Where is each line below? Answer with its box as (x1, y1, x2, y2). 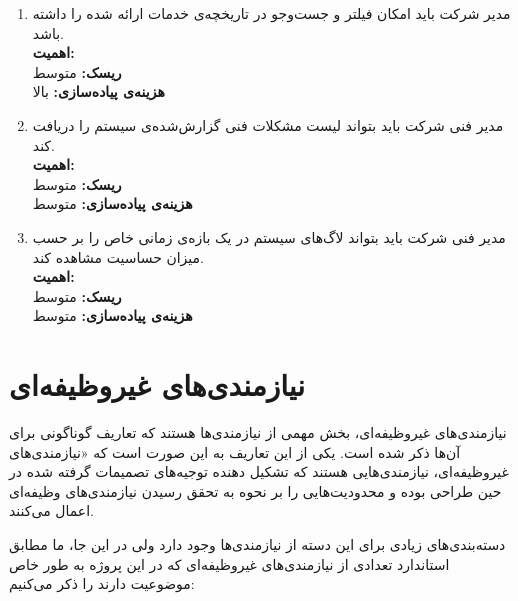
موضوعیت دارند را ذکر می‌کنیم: (9, 573, 195, 594)
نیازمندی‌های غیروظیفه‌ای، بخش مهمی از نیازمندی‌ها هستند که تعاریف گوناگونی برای (9, 422, 507, 443)
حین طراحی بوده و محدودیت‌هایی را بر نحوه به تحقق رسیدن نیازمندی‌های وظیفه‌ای (9, 480, 502, 501)
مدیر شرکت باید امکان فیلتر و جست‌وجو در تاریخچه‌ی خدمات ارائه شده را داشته (32, 3, 511, 23)
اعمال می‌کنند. (9, 500, 94, 521)
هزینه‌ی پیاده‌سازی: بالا (32, 81, 165, 102)
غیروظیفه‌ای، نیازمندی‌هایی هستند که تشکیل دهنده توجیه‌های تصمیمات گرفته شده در (9, 461, 509, 482)
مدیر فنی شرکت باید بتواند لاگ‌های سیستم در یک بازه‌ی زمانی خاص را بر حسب (32, 226, 506, 247)
